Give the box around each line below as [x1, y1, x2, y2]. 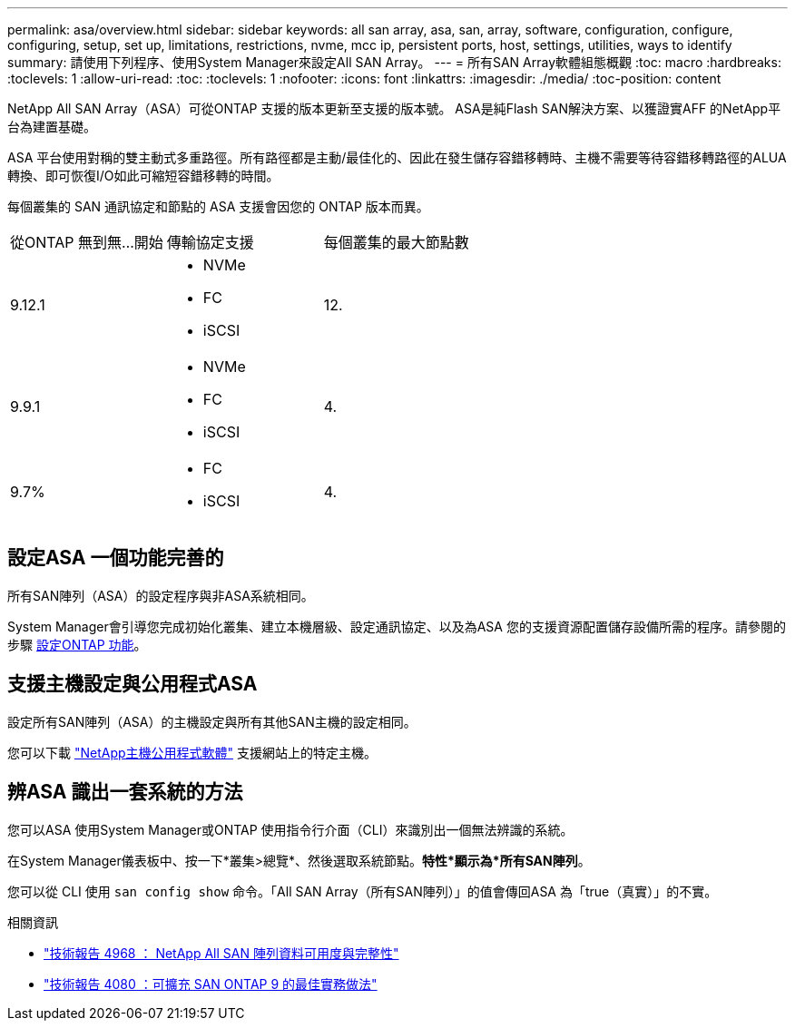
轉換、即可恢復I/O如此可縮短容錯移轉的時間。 [7, 168, 280, 183]
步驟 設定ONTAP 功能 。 [7, 636, 147, 652]
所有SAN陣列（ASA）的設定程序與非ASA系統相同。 [7, 587, 314, 603]
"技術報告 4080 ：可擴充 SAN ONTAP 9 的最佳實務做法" [44, 975, 378, 992]
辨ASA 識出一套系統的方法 [7, 780, 243, 804]
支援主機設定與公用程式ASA [7, 672, 258, 696]
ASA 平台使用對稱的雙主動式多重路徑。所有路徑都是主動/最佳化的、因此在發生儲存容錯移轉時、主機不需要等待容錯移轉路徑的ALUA [7, 150, 787, 165]
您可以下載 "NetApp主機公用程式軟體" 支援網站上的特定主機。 [7, 744, 378, 760]
